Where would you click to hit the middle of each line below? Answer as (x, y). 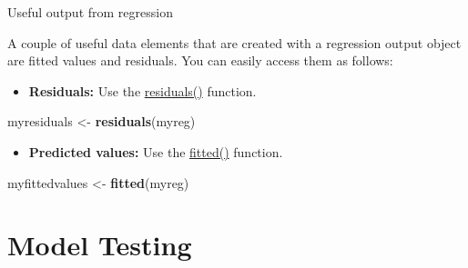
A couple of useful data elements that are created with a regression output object (234, 42)
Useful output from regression (90, 12)
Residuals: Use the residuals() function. (142, 90)
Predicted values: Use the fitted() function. (156, 151)
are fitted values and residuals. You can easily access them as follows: (200, 60)
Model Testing (100, 245)
